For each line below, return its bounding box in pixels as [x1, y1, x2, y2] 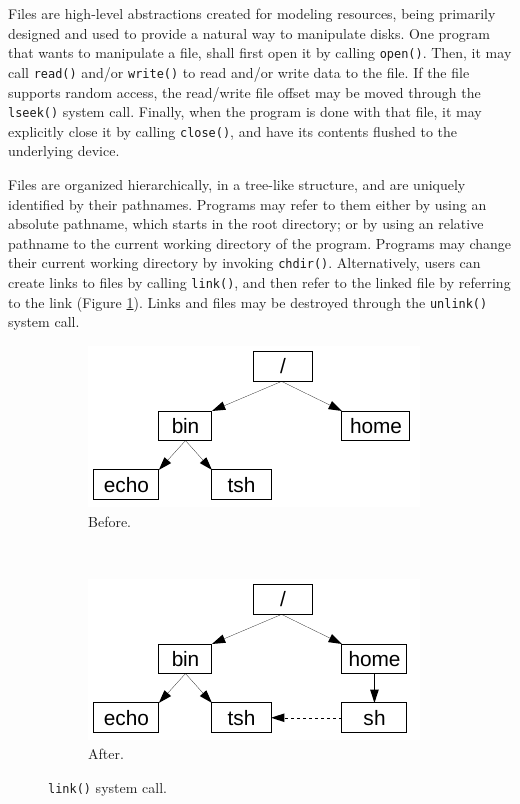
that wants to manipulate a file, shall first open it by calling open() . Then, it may [8, 42, 512, 63]
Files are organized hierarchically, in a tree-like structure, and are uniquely [8, 174, 466, 194]
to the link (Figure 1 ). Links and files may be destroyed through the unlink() [8, 291, 488, 312]
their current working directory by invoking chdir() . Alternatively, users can [8, 252, 481, 273]
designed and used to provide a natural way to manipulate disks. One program [8, 22, 490, 43]
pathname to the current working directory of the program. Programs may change [8, 232, 512, 253]
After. [88, 743, 124, 764]
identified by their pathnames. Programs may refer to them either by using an [8, 193, 487, 214]
